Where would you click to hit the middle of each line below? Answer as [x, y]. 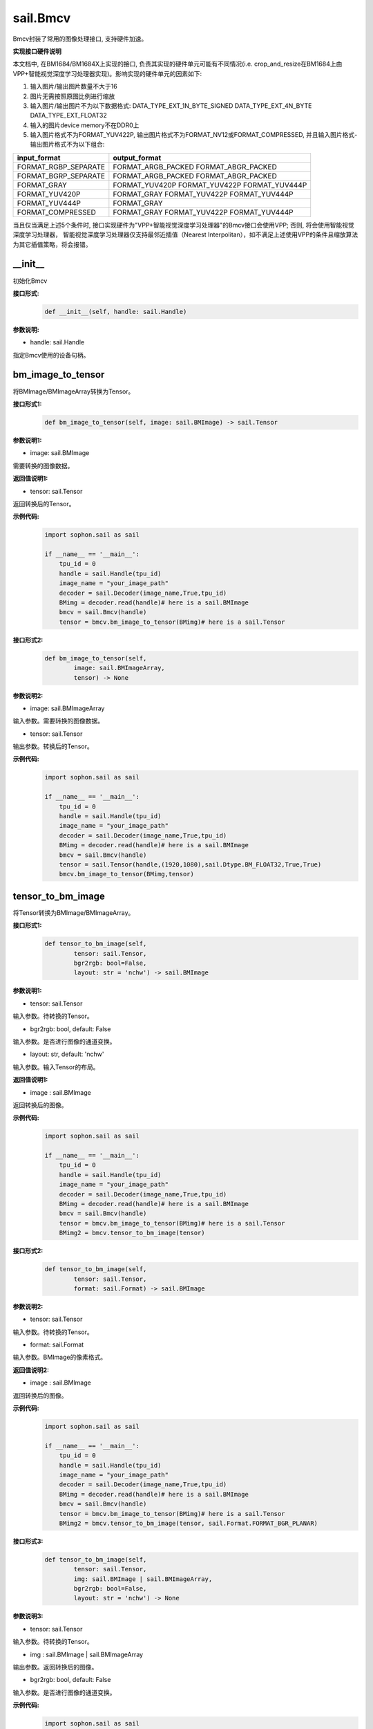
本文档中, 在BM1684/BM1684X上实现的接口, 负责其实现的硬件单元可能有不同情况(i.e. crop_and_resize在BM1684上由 [178, 64]
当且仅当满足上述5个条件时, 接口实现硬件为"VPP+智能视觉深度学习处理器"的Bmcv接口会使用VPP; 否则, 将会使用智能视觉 [184, 225]
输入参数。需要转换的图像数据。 [58, 721]
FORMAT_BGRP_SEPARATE [61, 176]
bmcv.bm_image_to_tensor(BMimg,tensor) [127, 874]
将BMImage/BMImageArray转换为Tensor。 [74, 391]
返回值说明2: [31, 1370]
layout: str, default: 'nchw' [67, 1054]
